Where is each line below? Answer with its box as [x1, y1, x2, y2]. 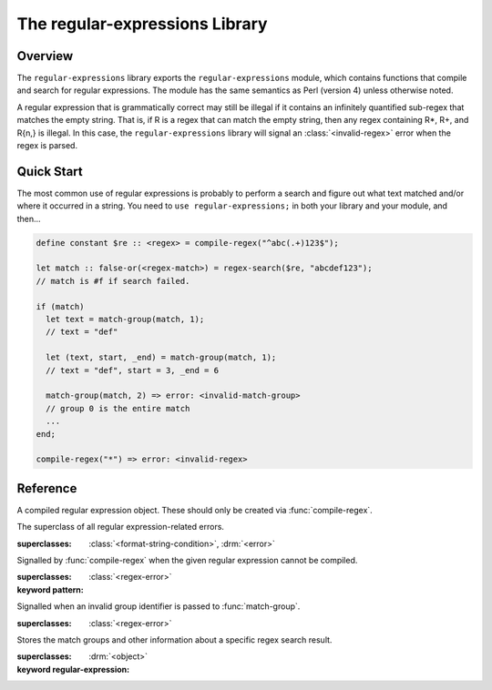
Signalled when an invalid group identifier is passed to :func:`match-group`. [16, 601, 301, 612]
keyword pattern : [16, 583, 84, 595]
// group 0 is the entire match [46, 403, 190, 413]
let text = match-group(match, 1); [46, 314, 205, 325]
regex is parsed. [16, 140, 77, 151]
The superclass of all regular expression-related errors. [16, 522, 225, 533]
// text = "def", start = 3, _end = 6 [46, 365, 219, 375]
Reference [16, 481, 77, 496]
